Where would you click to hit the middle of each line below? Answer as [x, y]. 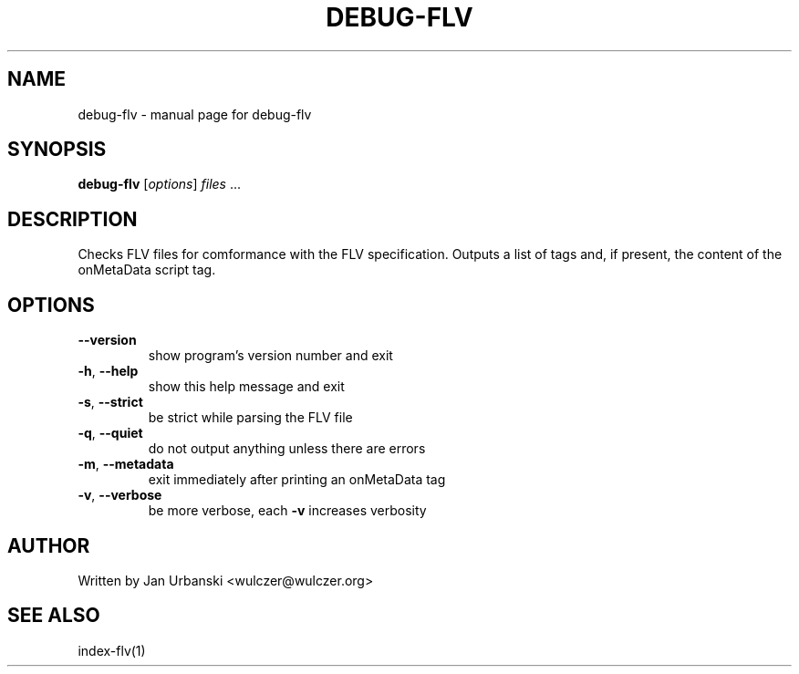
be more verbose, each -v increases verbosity [287, 511]
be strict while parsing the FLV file [250, 418]
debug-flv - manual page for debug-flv [195, 114]
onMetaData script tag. [147, 270]
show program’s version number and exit [270, 356]
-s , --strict [110, 402]
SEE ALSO [54, 616]
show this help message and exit [246, 387]
